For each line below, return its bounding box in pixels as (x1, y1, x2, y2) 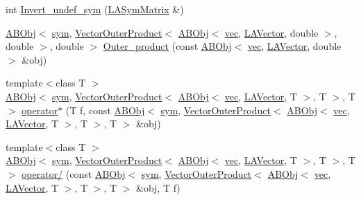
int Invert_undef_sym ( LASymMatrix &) (6, 2, 184, 16)
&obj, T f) (136, 180, 180, 194)
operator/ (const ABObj (22, 166, 126, 181)
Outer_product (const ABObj (103, 39, 232, 53)
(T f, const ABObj (65, 102, 145, 117)
